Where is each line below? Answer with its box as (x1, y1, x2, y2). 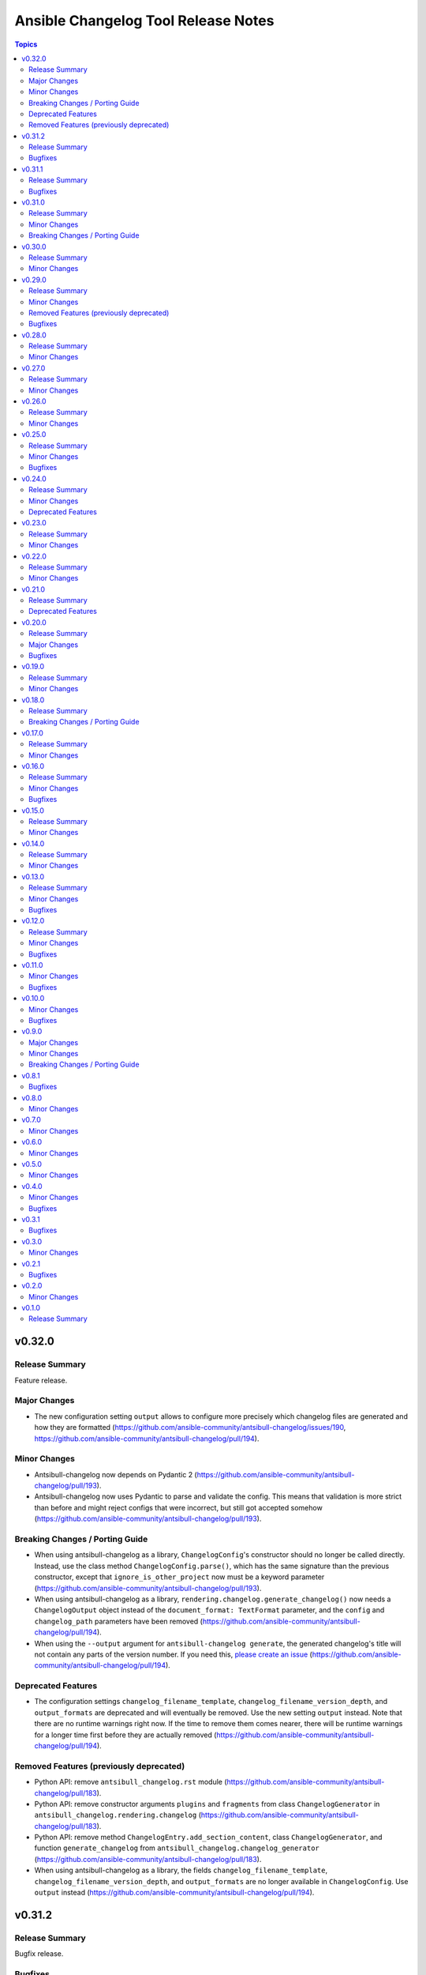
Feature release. (14, 1375, 68, 1385)
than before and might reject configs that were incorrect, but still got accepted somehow (34, 1503, 323, 1512)
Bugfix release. (14, 1949, 64, 1958)
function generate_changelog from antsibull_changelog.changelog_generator (34, 1843, 319, 1853)
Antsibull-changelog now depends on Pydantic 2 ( (34, 1469, 197, 1479)
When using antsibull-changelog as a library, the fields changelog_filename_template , (34, 1865, 327, 1875)
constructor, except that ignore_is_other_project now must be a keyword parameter (34, 1572, 325, 1582)
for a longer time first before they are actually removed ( (34, 1730, 217, 1740)
